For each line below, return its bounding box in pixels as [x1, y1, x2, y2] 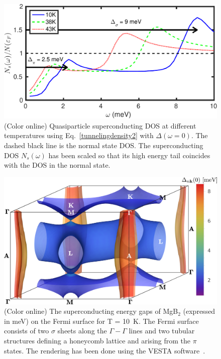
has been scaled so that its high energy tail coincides [48, 150, 210, 160]
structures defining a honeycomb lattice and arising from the [4, 335, 191, 346]
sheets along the [57, 325, 107, 336]
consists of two [4, 325, 49, 336]
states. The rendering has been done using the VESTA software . [4, 345, 205, 355]
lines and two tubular [129, 325, 195, 336]
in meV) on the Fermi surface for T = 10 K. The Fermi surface [4, 315, 199, 326]
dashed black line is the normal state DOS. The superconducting [4, 140, 203, 150]
